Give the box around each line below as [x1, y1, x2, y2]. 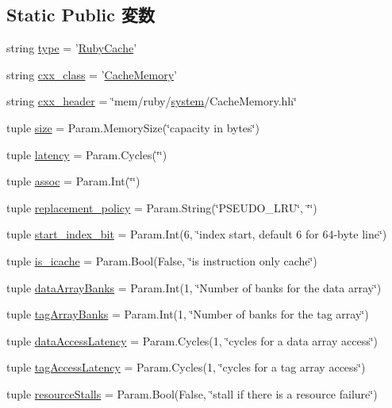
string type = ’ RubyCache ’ [6, 40, 137, 56]
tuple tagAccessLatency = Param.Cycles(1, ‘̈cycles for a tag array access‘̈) [6, 359, 366, 376]
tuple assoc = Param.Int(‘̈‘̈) [6, 173, 140, 189]
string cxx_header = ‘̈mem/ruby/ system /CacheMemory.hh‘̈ [6, 93, 297, 109]
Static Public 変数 [6, 2, 155, 27]
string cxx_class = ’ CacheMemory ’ [6, 66, 177, 82]
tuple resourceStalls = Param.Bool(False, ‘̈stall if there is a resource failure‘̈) [6, 385, 378, 402]
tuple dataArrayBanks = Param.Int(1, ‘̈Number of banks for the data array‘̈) [6, 279, 382, 296]
